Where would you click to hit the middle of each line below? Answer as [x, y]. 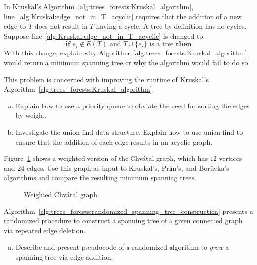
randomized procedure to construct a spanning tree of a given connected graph [123, 221]
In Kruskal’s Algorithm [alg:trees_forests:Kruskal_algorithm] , [99, 6]
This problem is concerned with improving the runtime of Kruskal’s [106, 79]
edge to [15, 26]
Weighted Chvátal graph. [62, 194]
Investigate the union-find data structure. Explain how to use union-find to [129, 132]
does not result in [61, 26]
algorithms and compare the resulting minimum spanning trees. [100, 178]
